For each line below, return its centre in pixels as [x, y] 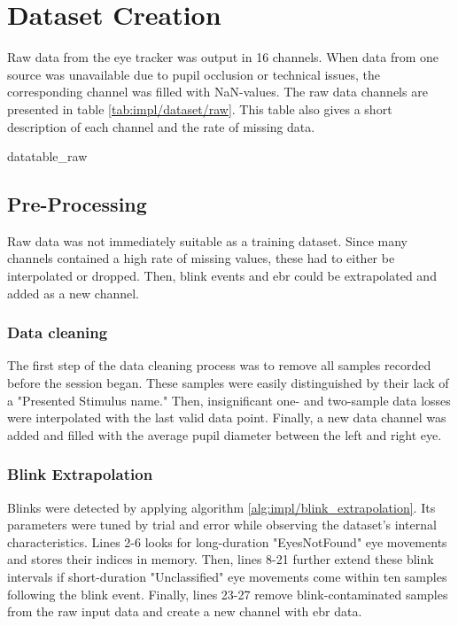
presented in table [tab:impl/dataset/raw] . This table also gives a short [200, 108]
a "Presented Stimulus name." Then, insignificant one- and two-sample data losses [229, 400]
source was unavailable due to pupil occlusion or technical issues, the [194, 74]
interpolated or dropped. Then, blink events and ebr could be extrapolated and [222, 276]
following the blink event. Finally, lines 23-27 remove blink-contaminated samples [228, 594]
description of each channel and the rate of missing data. [161, 126]
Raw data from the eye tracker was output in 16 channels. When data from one [223, 57]
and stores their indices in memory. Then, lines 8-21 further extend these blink [221, 559]
